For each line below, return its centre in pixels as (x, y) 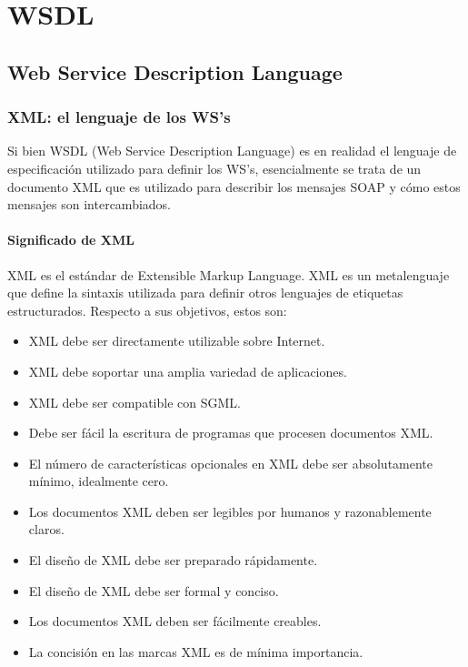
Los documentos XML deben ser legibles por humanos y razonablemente (230, 511)
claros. (46, 529)
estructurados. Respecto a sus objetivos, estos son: (147, 310)
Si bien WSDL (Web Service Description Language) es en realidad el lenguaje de (232, 151)
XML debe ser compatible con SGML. (134, 402)
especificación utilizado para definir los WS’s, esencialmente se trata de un (214, 168)
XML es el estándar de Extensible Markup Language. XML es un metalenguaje (229, 274)
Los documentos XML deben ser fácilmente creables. (175, 621)
